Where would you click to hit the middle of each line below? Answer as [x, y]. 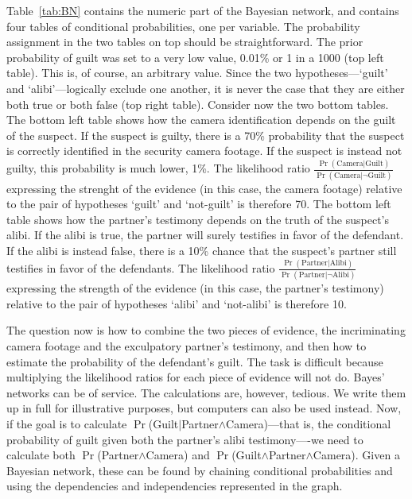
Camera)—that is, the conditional [309, 423]
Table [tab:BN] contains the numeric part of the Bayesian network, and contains [203, 10]
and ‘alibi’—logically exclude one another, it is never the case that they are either [206, 88]
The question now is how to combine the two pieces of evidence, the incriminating [206, 330]
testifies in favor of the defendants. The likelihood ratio [141, 267]
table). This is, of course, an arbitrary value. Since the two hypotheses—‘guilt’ [197, 73]
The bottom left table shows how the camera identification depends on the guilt [201, 120]
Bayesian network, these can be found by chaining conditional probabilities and [200, 470]
